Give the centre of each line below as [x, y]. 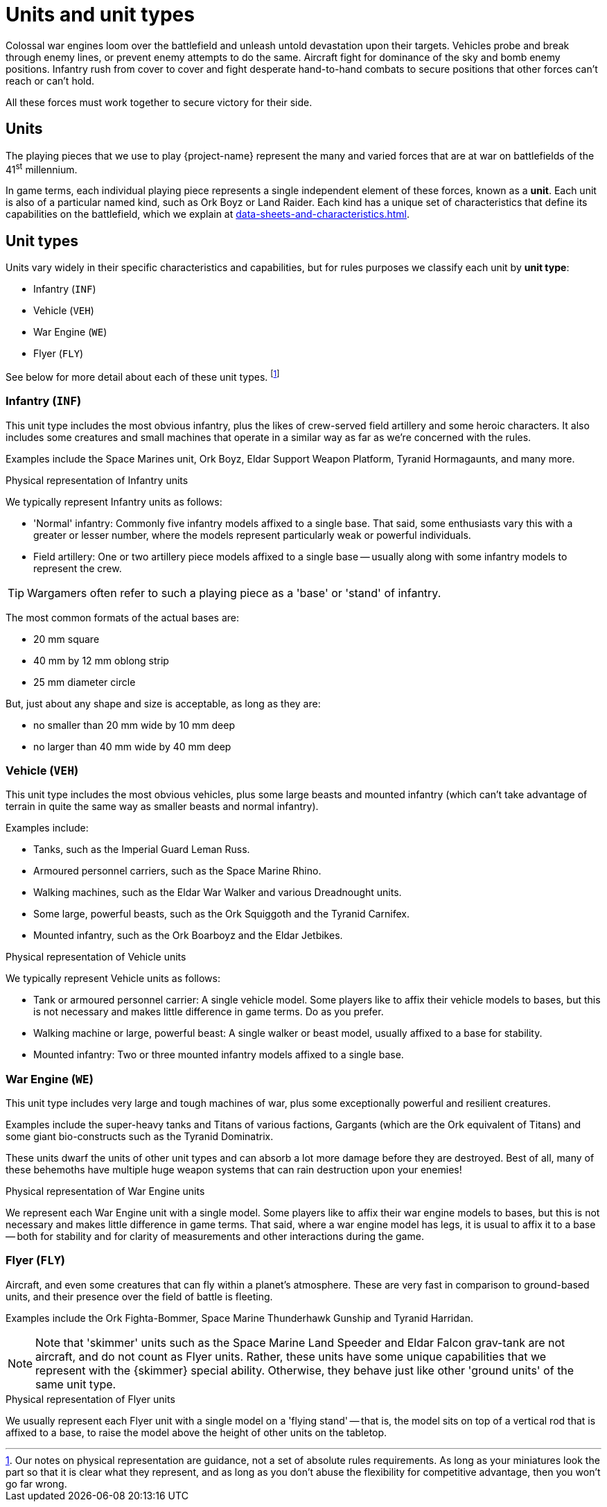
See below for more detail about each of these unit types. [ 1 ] [143, 376]
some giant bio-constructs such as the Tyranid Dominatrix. [140, 1136]
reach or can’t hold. [50, 80]
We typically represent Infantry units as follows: [114, 501]
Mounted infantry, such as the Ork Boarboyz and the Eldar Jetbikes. [188, 936]
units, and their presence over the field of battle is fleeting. [139, 1296]
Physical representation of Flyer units [90, 1399]
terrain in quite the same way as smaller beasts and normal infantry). [162, 807]
